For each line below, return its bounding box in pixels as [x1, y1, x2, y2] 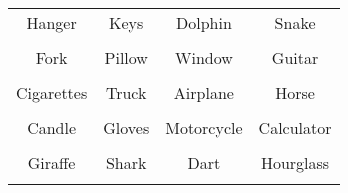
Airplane [173, 81, 234, 104]
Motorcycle [165, 116, 243, 139]
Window [175, 46, 233, 69]
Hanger [26, 11, 77, 34]
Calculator [258, 116, 332, 139]
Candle [27, 116, 77, 139]
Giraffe [27, 151, 76, 174]
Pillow [104, 46, 148, 69]
